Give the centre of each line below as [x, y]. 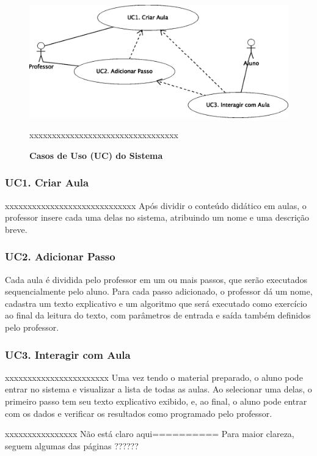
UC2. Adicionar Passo [60, 256]
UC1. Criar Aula [47, 182]
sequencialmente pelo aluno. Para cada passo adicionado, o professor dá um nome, [159, 291]
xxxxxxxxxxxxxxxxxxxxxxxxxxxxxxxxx [104, 135]
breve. [16, 229]
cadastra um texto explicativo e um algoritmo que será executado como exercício [156, 303]
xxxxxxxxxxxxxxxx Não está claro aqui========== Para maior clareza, [150, 434]
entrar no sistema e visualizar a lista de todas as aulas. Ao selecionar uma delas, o [158, 389]
